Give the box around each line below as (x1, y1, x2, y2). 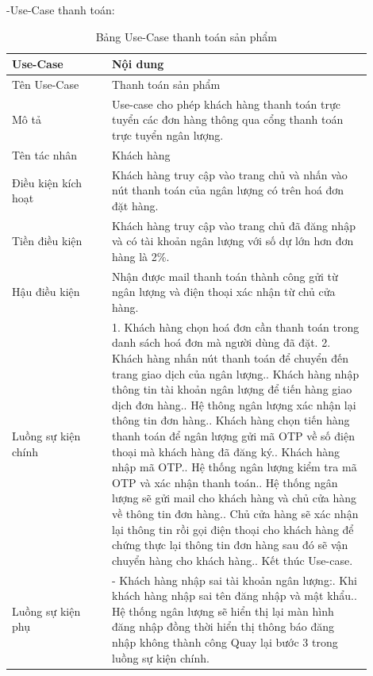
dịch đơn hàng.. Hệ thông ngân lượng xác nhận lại (111, 396, 356, 413)
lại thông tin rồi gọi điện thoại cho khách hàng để (111, 520, 354, 537)
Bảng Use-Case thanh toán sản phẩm (95, 28, 277, 44)
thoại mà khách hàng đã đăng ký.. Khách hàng (111, 443, 340, 459)
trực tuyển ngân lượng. (111, 127, 224, 144)
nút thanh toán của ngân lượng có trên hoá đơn (111, 182, 344, 198)
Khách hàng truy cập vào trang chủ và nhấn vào (111, 166, 348, 182)
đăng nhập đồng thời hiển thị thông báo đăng (111, 618, 335, 635)
